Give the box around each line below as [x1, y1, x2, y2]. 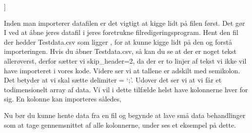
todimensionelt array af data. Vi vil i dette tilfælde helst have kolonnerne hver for [4, 84, 248, 94]
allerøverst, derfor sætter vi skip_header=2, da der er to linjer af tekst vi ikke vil [4, 55, 247, 66]
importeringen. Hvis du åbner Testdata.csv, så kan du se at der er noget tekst [4, 46, 237, 56]
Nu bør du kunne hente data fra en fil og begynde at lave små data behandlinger [4, 110, 246, 120]
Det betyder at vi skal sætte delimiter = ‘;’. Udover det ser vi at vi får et [4, 75, 222, 85]
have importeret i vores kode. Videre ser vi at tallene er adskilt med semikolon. [4, 65, 240, 75]
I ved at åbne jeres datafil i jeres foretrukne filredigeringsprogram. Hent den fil [4, 27, 238, 37]
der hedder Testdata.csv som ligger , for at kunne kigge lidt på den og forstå [4, 36, 232, 47]
